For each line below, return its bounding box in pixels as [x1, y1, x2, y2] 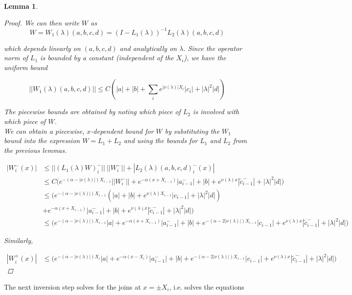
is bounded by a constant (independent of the [40, 52, 174, 63]
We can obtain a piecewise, [4, 125, 85, 136]
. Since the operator [183, 43, 242, 53]
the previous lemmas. [4, 145, 67, 155]
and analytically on [119, 43, 177, 53]
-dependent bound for [91, 125, 154, 136]
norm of [4, 52, 28, 63]
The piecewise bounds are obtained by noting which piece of [4, 106, 181, 117]
